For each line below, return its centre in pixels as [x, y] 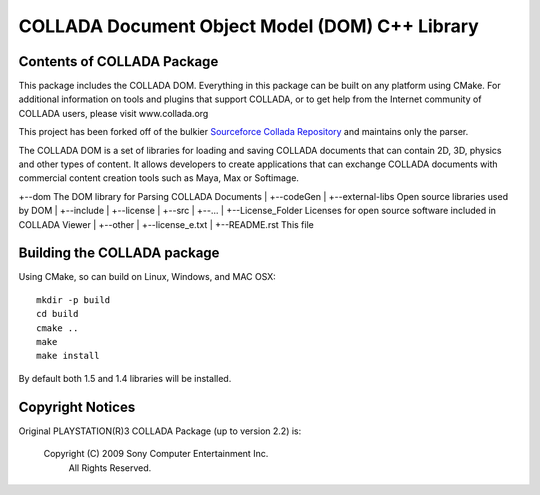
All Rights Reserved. [110, 467]
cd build [57, 314]
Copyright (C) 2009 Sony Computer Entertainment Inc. [156, 454]
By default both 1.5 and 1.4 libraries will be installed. [125, 378]
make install [68, 356]
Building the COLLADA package [119, 253]
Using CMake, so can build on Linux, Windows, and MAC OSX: [147, 277]
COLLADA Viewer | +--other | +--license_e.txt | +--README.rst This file [166, 224]
